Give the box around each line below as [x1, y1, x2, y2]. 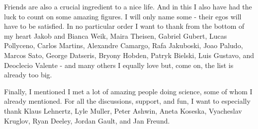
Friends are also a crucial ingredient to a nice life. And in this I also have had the [4, 1, 252, 11]
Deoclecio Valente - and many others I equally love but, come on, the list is [4, 60, 234, 70]
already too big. [4, 69, 52, 80]
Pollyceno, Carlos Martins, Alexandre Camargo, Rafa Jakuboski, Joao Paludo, [4, 40, 243, 51]
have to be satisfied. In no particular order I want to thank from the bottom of [4, 21, 245, 31]
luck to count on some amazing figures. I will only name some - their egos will [4, 11, 242, 21]
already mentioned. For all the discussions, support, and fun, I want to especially [4, 96, 251, 106]
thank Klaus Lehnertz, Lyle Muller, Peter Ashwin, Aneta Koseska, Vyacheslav [4, 105, 242, 116]
